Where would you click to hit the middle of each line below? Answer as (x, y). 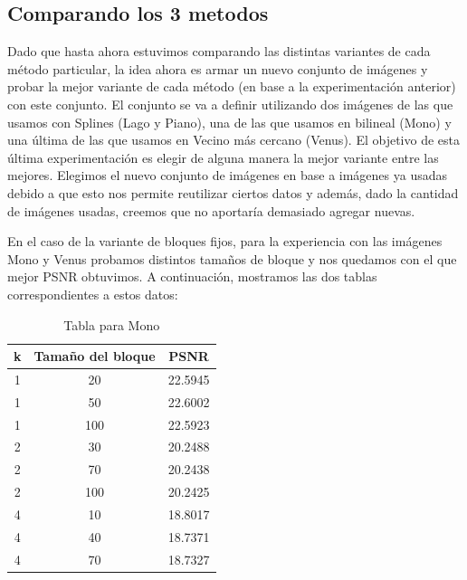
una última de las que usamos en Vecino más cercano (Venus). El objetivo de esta (233, 140)
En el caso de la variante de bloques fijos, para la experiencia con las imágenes (225, 241)
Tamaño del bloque (95, 356)
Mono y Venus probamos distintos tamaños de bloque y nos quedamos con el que (232, 258)
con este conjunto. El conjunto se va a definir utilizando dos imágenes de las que (230, 104)
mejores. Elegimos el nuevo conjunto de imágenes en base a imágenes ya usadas (228, 175)
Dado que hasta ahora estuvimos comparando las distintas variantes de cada (219, 51)
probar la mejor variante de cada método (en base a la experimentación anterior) (232, 86)
